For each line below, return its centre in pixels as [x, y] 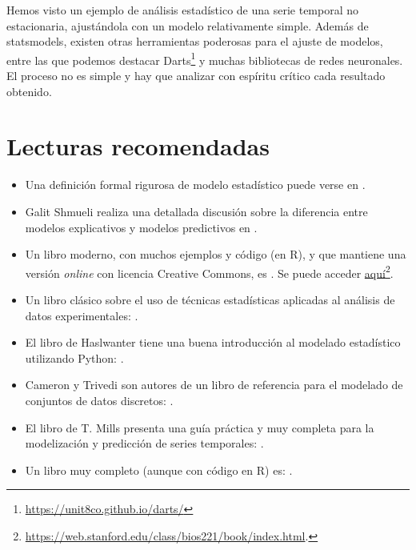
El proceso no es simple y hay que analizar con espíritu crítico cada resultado [196, 76]
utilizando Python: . [74, 357]
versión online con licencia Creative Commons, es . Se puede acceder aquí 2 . [209, 271]
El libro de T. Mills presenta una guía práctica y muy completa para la [200, 427]
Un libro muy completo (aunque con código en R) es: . [159, 470]
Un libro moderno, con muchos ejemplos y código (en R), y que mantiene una [216, 254]
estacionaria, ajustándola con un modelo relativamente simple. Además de [188, 25]
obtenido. [29, 91]
